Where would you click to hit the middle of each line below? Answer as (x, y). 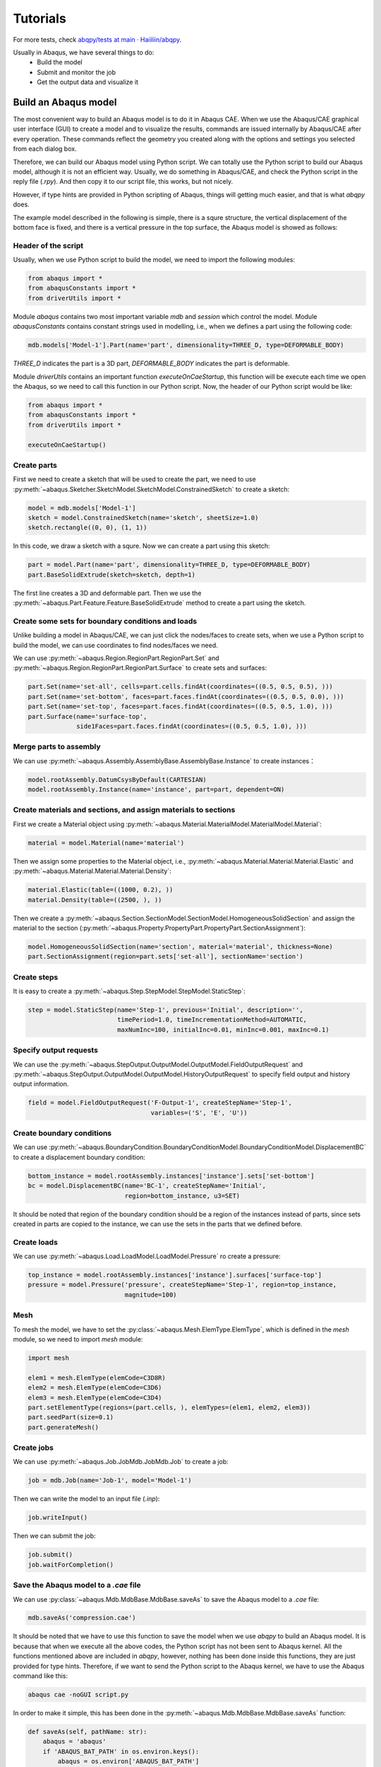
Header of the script (48, 245)
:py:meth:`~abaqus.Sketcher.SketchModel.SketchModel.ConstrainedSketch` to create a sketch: (151, 489)
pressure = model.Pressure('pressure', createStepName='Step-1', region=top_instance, (182, 1285)
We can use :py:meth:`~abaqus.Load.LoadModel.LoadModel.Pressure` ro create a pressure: (147, 1256)
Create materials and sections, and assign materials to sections (124, 810)
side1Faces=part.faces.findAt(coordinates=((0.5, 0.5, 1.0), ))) (192, 726)
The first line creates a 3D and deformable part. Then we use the (107, 593)
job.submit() (50, 1555)
